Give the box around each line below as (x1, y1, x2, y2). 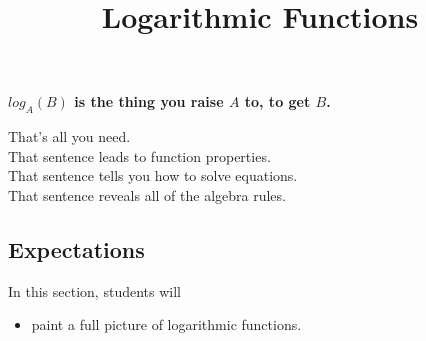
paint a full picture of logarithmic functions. (31, 314, 302, 335)
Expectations (8, 233, 145, 264)
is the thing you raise (74, 91, 224, 112)
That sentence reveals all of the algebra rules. (8, 184, 286, 205)
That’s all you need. (8, 126, 131, 147)
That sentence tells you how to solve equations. (8, 165, 298, 186)
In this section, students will (8, 280, 181, 301)
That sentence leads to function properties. (8, 145, 271, 166)
